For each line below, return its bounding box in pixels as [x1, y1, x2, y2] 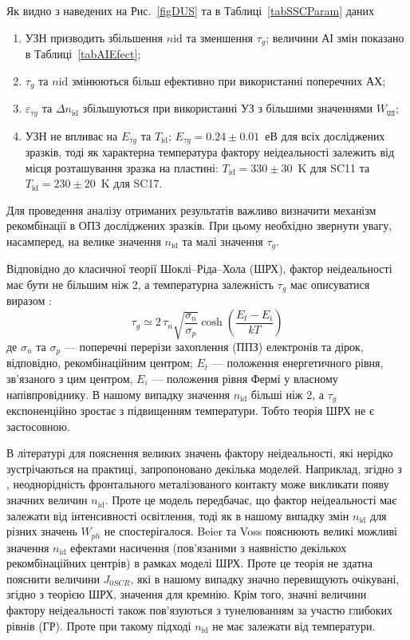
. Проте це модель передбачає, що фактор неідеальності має [104, 492, 397, 508]
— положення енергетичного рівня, [211, 354, 384, 371]
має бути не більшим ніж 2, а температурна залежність [6, 276, 274, 293]
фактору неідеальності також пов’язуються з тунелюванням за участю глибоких [6, 602, 393, 618]
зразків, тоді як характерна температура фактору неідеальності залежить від [25, 144, 395, 160]
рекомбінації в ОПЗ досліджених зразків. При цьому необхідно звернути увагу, [6, 217, 392, 234]
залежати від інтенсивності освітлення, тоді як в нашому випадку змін [6, 507, 349, 523]
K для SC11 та [298, 159, 370, 176]
